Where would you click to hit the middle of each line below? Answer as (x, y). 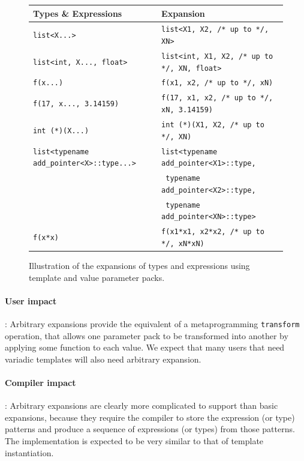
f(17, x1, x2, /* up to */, (217, 98)
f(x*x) (46, 238)
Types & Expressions (78, 13)
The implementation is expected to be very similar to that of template (134, 441)
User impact (31, 300)
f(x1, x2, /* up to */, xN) (217, 83)
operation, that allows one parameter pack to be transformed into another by (147, 335)
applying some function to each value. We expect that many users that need (145, 347)
